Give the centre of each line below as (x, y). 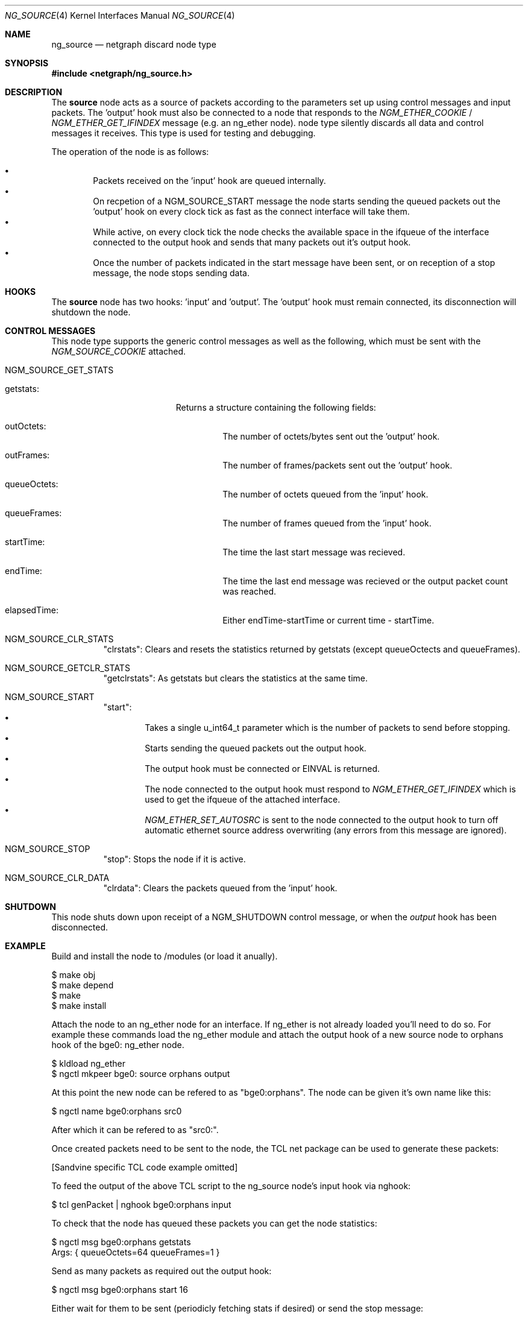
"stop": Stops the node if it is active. (174, 859)
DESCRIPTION (34, 92)
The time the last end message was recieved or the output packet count (365, 581)
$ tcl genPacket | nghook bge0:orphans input (141, 1205)
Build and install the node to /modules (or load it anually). (165, 956)
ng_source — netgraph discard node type (134, 44)
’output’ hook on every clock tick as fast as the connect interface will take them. (251, 211)
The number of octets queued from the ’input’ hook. (325, 494)
